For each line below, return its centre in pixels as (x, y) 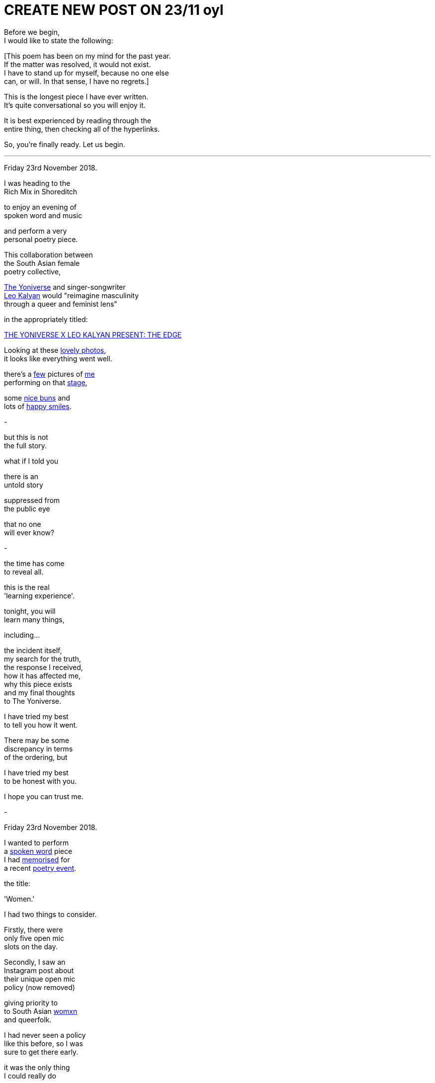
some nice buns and (37, 398)
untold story (24, 485)
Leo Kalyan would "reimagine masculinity (72, 295)
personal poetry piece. (41, 239)
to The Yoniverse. (33, 701)
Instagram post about (39, 970)
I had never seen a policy (45, 1035)
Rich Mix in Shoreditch (41, 191)
